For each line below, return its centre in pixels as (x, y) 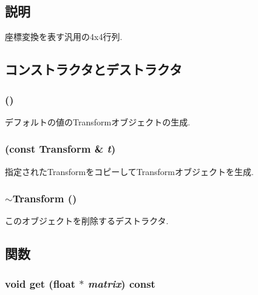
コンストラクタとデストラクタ (93, 69)
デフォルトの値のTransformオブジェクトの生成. (98, 121)
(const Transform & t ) (60, 149)
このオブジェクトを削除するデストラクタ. (87, 221)
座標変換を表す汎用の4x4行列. (64, 37)
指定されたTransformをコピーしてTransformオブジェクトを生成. (129, 171)
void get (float (40, 283)
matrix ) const (121, 283)
